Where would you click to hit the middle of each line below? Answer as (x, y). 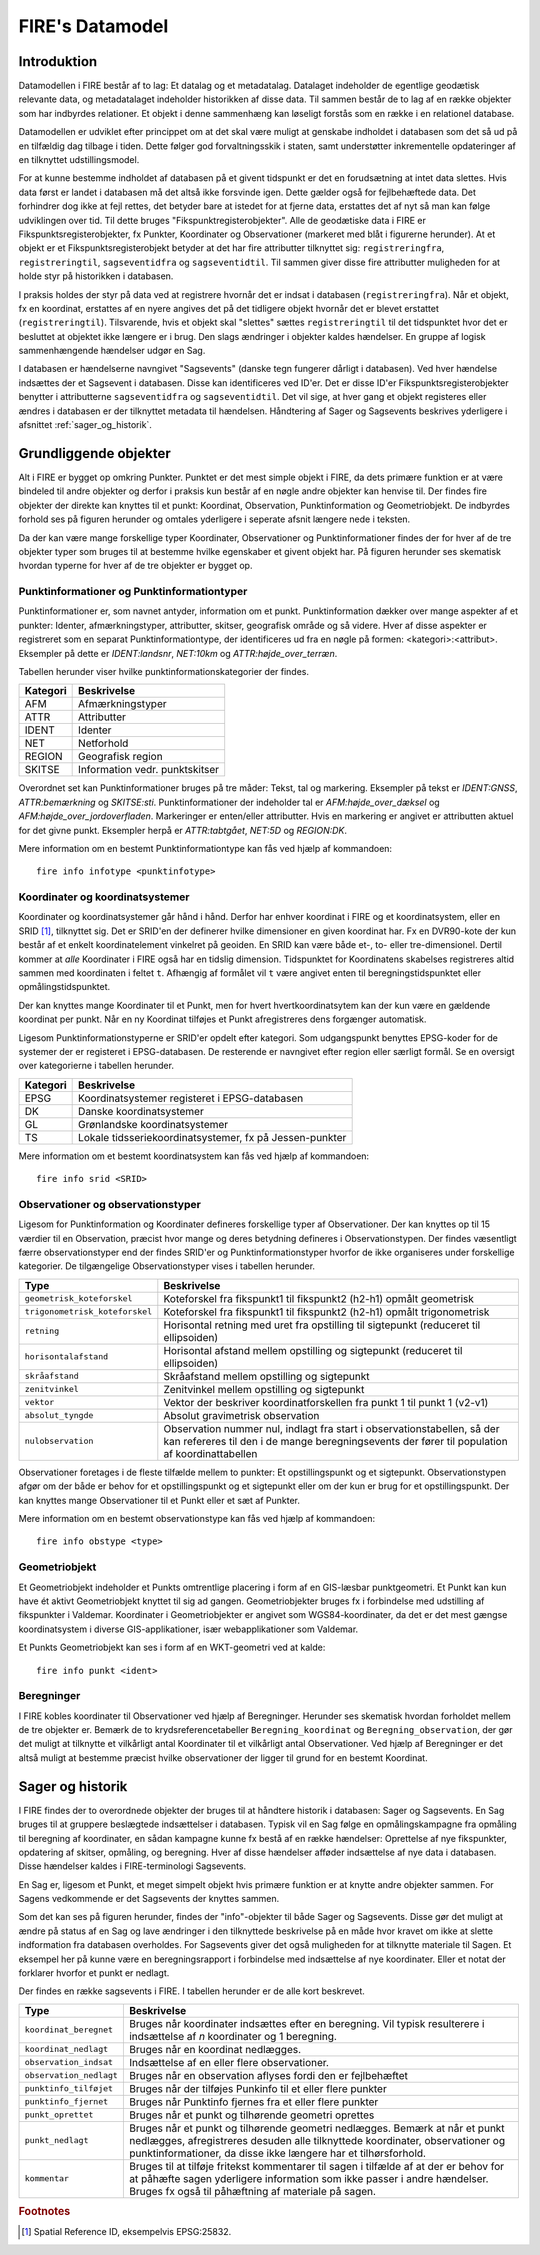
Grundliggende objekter (94, 453)
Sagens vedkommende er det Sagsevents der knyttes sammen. (149, 1899)
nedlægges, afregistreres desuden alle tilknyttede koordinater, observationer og (316, 2140)
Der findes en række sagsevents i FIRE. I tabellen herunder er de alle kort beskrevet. (191, 1991)
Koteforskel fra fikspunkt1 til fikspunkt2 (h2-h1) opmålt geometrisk (319, 1298)
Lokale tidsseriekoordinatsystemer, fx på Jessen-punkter (212, 1137)
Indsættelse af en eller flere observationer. (229, 2062)
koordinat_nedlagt (66, 2049)
